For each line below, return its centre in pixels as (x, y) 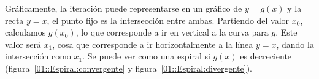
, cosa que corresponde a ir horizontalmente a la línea (153, 44)
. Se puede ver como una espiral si (146, 56)
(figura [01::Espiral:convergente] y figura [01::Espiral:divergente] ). (129, 68)
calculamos (25, 32)
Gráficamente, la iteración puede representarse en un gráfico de (124, 8)
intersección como (38, 56)
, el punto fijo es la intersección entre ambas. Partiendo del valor (168, 20)
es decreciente (266, 56)
